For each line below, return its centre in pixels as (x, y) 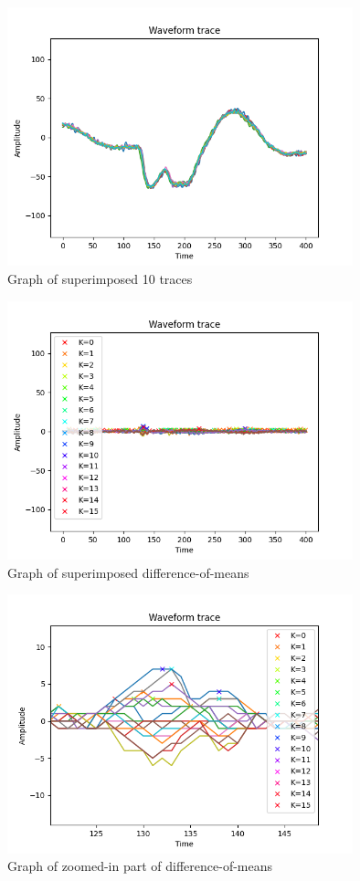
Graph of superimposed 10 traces (100, 279)
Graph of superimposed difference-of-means (128, 572)
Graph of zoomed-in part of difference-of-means (140, 866)
